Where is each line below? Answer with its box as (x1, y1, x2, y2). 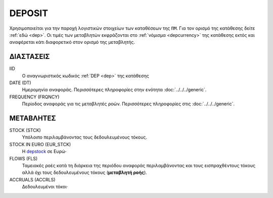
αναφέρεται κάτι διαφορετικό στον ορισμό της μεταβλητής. (9, 39, 135, 45)
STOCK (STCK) (9, 127, 41, 134)
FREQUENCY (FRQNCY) (9, 94, 60, 100)
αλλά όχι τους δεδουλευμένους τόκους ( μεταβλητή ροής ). (22, 169, 148, 176)
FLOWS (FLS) (9, 155, 38, 161)
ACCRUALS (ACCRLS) (9, 176, 56, 182)
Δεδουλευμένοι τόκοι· (22, 184, 68, 190)
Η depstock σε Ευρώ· (22, 149, 67, 155)
